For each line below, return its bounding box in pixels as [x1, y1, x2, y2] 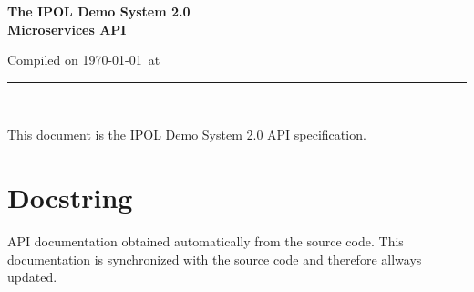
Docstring [7, 179, 133, 216]
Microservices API [7, 19, 127, 38]
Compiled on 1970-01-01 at [7, 50, 160, 69]
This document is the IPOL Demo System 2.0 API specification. [7, 125, 366, 144]
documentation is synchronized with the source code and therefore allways [7, 249, 422, 268]
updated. [7, 267, 57, 287]
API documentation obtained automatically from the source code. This [7, 232, 404, 251]
